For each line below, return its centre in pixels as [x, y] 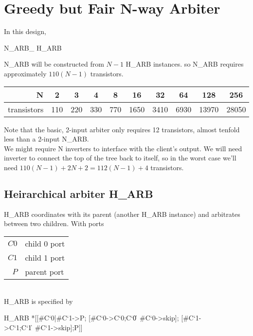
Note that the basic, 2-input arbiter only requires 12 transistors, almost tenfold [122, 129]
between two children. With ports [54, 223]
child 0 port [45, 243]
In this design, [25, 31]
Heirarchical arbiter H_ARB [79, 193]
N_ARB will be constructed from [54, 64]
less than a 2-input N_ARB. [46, 139]
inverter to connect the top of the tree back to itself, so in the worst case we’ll [120, 158]
